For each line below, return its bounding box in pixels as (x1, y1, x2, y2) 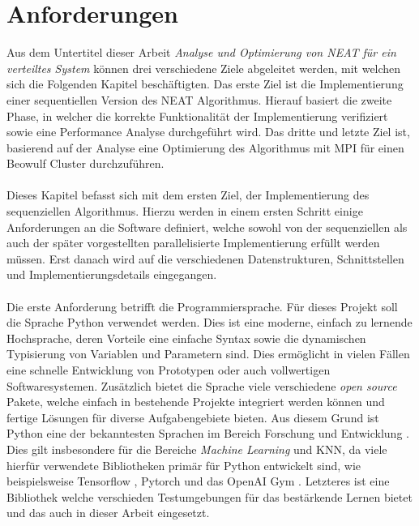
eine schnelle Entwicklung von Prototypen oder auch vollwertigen (6, 361, 331, 378)
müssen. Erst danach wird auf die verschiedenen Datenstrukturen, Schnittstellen (6, 250, 404, 267)
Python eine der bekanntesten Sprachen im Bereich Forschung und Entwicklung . (6, 425, 409, 442)
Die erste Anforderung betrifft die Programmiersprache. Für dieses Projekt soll (6, 297, 398, 314)
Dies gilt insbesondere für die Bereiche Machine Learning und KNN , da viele (6, 440, 387, 457)
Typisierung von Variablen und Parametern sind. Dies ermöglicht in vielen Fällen (6, 345, 410, 362)
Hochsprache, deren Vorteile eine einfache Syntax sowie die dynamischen (6, 329, 366, 346)
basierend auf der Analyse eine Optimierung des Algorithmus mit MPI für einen (6, 139, 404, 156)
